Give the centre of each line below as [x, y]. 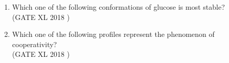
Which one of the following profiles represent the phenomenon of [113, 34]
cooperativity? [34, 44]
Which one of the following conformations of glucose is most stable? [118, 7]
